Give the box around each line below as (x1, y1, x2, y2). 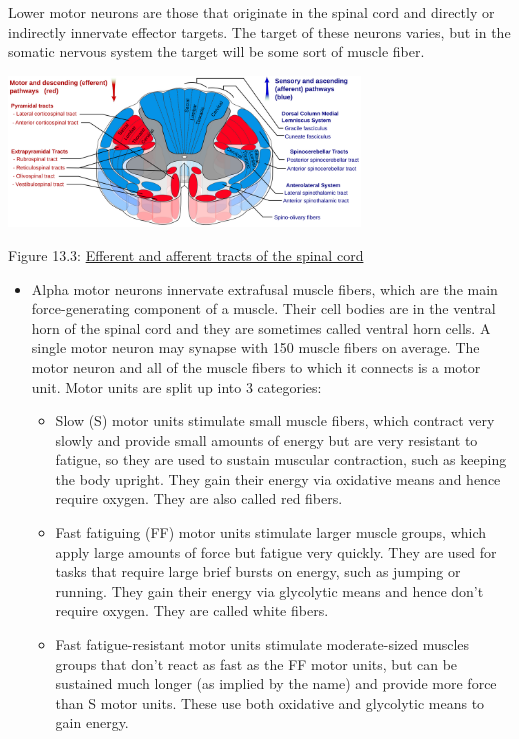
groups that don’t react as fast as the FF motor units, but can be (55, 653, 458, 674)
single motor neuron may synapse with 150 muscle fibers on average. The (31, 337, 480, 358)
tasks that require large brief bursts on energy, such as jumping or (55, 561, 461, 582)
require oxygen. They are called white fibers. (55, 600, 329, 621)
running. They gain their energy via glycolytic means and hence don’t (55, 580, 484, 601)
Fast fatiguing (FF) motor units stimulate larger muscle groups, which (55, 522, 487, 543)
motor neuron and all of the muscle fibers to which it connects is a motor (31, 356, 481, 377)
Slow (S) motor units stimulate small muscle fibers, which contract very (55, 410, 495, 431)
